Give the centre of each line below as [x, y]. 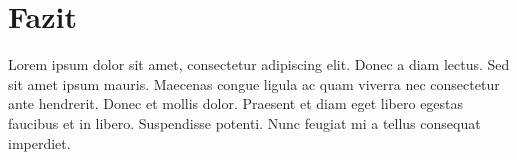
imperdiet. [39, 142]
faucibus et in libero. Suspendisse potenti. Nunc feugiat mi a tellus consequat [244, 122]
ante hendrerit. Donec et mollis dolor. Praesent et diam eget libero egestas [236, 103]
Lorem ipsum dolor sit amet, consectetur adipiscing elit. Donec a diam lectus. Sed [259, 64]
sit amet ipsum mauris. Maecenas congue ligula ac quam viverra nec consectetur [254, 83]
